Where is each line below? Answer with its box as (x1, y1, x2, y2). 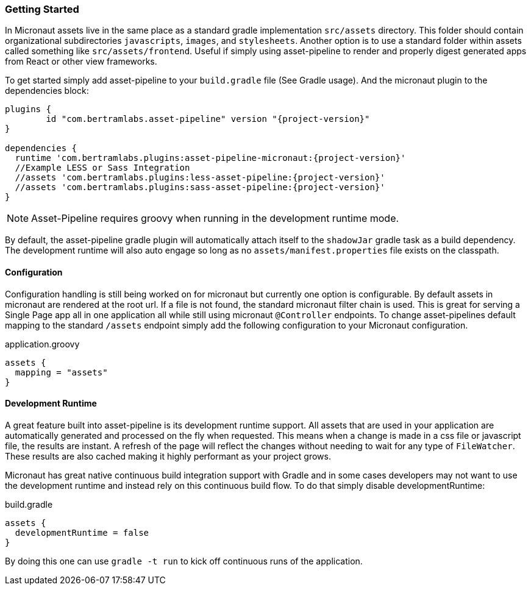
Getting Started (5, 3, 79, 15)
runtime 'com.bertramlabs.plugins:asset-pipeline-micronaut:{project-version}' (15, 153, 406, 163)
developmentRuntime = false (15, 527, 149, 538)
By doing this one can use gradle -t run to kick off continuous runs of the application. (5, 555, 363, 566)
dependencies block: (5, 85, 89, 96)
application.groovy (5, 338, 80, 349)
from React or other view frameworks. (5, 56, 157, 67)
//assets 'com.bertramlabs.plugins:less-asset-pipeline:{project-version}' (15, 172, 385, 183)
